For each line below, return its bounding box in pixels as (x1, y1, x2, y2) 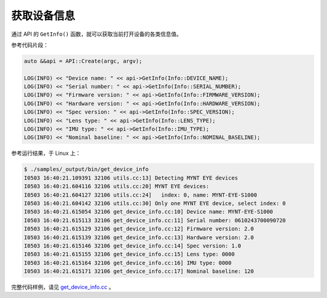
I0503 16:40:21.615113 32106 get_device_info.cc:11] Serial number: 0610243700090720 (24, 217, 286, 224)
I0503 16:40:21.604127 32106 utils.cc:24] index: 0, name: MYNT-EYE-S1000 (24, 191, 257, 198)
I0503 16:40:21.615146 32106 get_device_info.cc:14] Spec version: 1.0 (24, 242, 242, 249)
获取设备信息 (11, 9, 76, 22)
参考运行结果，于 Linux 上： (11, 149, 81, 157)
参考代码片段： (11, 41, 48, 49)
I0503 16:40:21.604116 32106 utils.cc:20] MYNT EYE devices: (24, 183, 210, 190)
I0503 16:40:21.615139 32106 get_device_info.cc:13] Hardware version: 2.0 (24, 234, 254, 241)
